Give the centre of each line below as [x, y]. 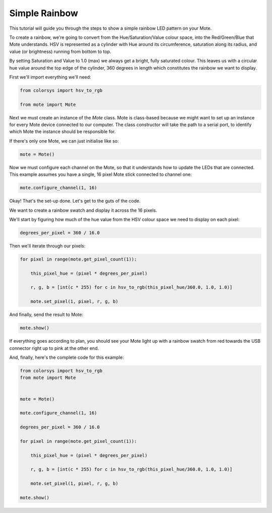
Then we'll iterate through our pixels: [47, 246]
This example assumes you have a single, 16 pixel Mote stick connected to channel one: [100, 174]
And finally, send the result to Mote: [46, 314]
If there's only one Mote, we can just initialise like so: [64, 141]
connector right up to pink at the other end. [54, 348]
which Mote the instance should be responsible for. [62, 132]
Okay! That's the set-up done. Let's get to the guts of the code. [75, 201]
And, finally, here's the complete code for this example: [67, 357]
